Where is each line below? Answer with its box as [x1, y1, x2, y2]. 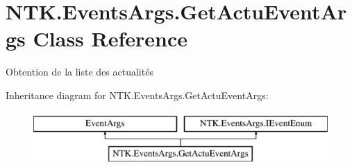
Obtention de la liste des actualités [6, 64, 153, 79]
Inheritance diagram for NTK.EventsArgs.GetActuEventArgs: [6, 87, 269, 102]
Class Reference [33, 24, 188, 53]
